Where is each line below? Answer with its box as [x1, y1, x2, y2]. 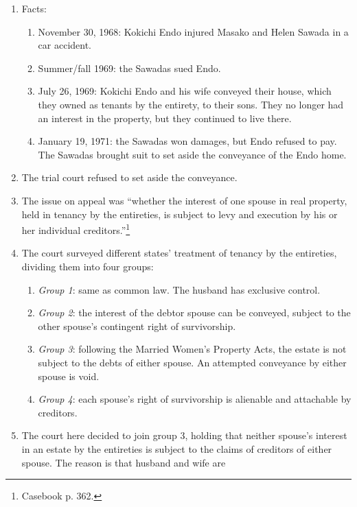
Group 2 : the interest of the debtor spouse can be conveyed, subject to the [38, 305, 351, 320]
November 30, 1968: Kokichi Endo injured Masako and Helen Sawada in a [38, 24, 349, 38]
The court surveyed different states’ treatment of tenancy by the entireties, [21, 246, 337, 260]
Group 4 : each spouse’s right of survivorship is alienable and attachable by [38, 392, 352, 406]
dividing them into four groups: [21, 259, 154, 273]
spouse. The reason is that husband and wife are [21, 455, 226, 469]
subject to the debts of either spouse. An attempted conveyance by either [38, 355, 347, 369]
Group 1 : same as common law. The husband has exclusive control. [38, 282, 321, 296]
